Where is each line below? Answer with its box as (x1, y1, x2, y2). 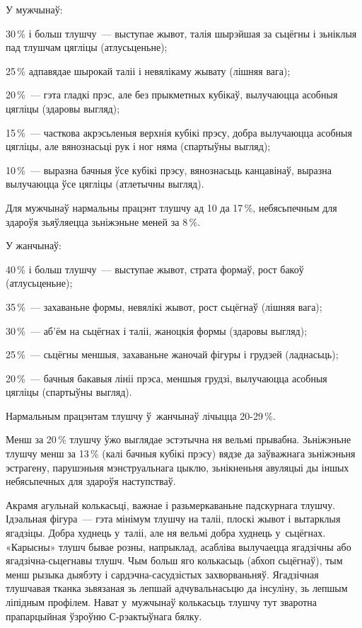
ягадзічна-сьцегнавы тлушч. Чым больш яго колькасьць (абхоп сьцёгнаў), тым (6, 553, 343, 568)
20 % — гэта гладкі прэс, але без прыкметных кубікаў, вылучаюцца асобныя (6, 87, 338, 102)
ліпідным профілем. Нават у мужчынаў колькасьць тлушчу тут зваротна (6, 595, 317, 609)
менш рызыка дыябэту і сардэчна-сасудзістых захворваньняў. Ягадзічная (6, 566, 319, 581)
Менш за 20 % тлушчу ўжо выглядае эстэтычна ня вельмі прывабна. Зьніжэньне (6, 432, 351, 447)
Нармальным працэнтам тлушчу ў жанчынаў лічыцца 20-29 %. (6, 408, 276, 423)
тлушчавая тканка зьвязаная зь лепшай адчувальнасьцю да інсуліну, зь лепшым (6, 581, 348, 595)
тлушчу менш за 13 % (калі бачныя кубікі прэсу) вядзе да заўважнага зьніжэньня (6, 446, 356, 461)
